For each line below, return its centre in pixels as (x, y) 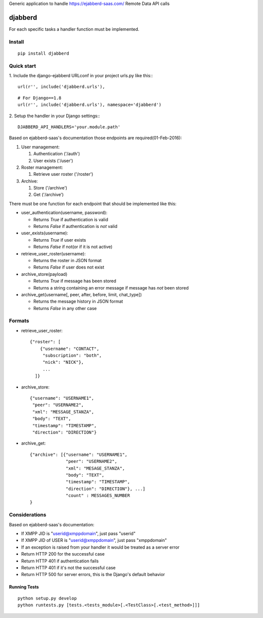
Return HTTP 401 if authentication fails (60, 561)
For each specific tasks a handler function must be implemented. (74, 29)
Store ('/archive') (50, 188)
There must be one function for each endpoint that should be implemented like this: (93, 204)
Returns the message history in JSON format (78, 301)
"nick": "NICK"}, (63, 362)
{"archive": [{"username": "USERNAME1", (79, 454)
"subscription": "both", (72, 356)
